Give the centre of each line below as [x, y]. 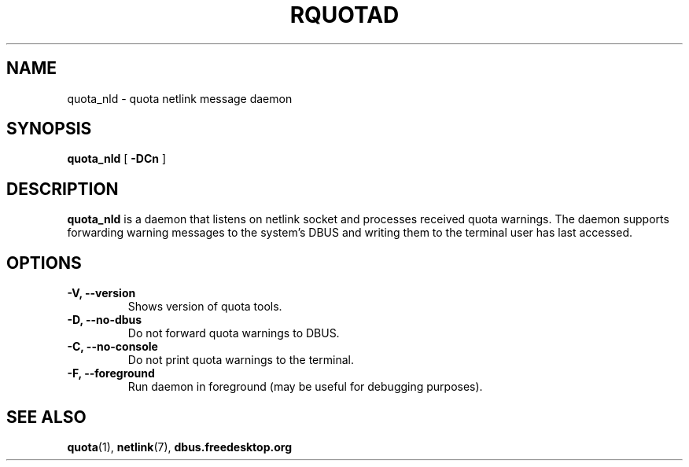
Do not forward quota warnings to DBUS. [234, 333]
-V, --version [101, 293]
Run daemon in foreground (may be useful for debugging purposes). [305, 387]
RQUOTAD [344, 15]
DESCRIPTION [63, 189]
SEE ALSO [46, 417]
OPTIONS [44, 263]
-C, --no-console [112, 347]
